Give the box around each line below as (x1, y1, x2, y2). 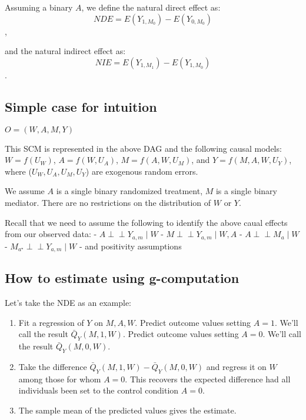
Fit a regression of (18, 316, 84, 328)
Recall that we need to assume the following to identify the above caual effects (5, 216, 288, 228)
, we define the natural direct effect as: (81, 1, 221, 13)
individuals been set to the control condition (18, 384, 179, 396)
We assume (5, 185, 45, 197)
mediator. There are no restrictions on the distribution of (5, 196, 211, 208)
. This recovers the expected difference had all (125, 372, 291, 385)
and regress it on (206, 361, 267, 373)
